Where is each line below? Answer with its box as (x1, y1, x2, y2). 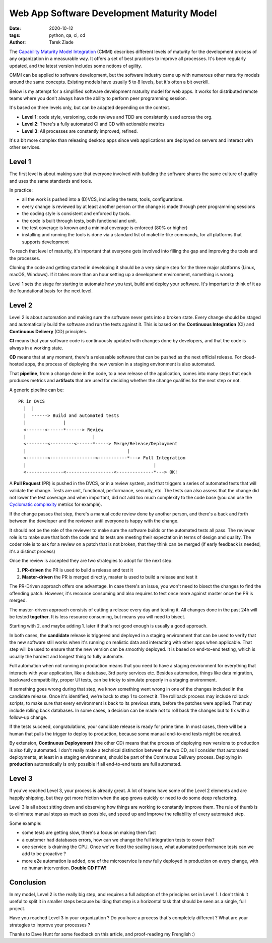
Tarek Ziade (49, 39, 74, 45)
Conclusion (9, 878, 46, 886)
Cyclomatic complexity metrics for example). (9, 501, 103, 507)
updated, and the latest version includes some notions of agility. (9, 63, 142, 69)
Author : (9, 39, 26, 45)
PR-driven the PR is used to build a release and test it (22, 567, 133, 573)
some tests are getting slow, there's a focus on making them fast (22, 829, 156, 835)
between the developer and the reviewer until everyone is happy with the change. (9, 518, 179, 524)
